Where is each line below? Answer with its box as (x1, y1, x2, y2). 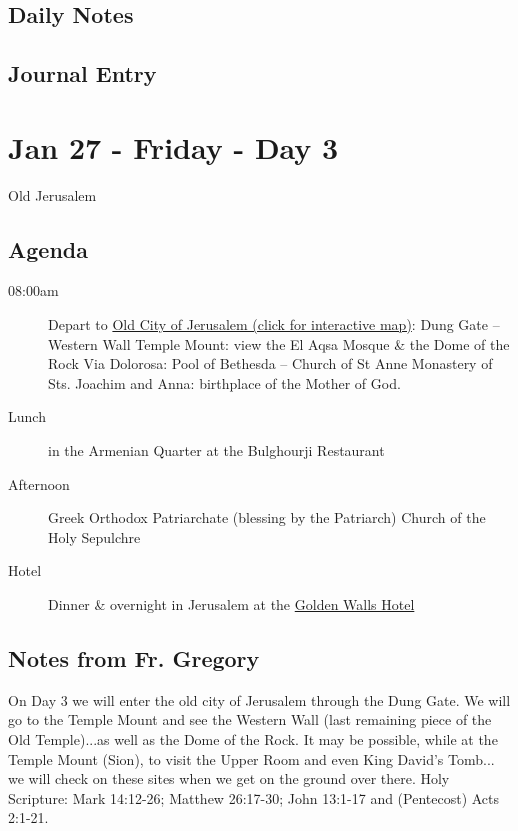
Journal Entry (8, 58, 157, 89)
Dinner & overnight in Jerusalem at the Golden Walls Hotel (48, 594, 415, 615)
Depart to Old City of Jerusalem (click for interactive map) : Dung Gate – (48, 314, 500, 335)
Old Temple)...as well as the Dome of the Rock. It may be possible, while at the (8, 729, 498, 749)
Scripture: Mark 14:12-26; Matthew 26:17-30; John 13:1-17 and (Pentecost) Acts (8, 787, 500, 808)
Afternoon (8, 473, 70, 494)
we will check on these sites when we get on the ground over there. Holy (8, 768, 450, 789)
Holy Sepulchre (48, 526, 141, 547)
